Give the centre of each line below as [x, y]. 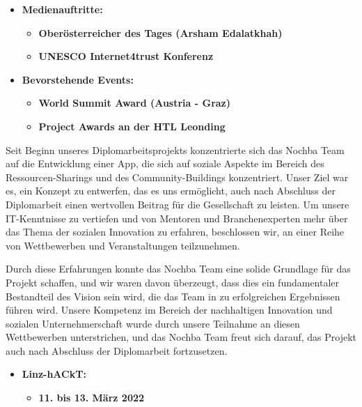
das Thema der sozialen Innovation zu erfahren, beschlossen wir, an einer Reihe [175, 232]
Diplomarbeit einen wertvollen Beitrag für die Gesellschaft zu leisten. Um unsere [178, 204]
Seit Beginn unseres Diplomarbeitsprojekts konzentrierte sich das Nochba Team [175, 149]
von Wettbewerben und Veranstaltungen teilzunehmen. [123, 245]
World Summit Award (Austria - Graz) [135, 103]
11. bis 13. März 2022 [92, 398]
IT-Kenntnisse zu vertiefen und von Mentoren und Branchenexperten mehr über [177, 218]
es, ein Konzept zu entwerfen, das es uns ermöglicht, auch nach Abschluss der [171, 191]
